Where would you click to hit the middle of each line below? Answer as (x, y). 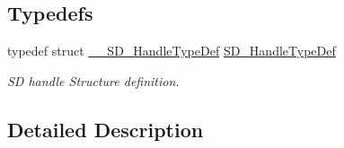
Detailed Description (106, 129)
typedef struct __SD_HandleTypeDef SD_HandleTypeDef (172, 51)
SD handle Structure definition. (93, 80)
